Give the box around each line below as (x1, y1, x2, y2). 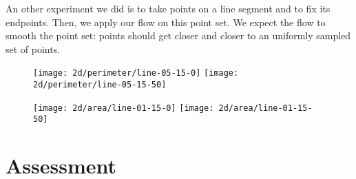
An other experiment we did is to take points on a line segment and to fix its (6, 1, 331, 15)
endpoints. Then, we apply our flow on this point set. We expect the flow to (6, 14, 326, 29)
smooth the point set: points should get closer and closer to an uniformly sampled (6, 28, 351, 43)
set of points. (6, 41, 61, 56)
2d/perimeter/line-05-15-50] (33, 80, 167, 90)
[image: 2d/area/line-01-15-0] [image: (33, 103, 214, 113)
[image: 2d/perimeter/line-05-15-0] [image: (33, 68, 239, 78)
